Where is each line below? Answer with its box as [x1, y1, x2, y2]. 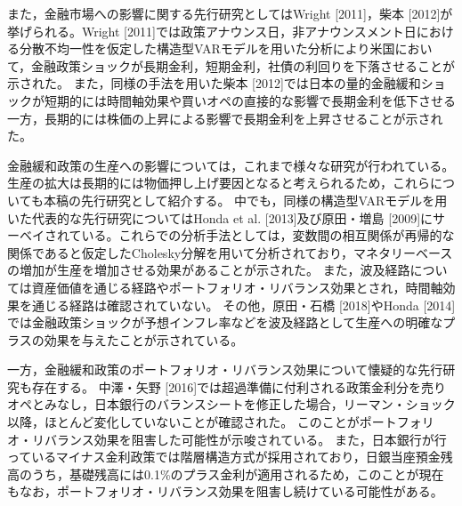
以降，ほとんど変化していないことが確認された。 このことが [7, 413, 360, 431]
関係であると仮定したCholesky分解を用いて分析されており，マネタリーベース [7, 243, 453, 261]
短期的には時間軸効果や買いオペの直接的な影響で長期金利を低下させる [44, 91, 456, 109]
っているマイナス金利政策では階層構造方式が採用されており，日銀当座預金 [7, 447, 441, 466]
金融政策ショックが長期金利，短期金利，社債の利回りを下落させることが [31, 56, 456, 75]
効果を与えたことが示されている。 [44, 330, 244, 349]
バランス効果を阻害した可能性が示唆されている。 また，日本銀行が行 [44, 430, 447, 448]
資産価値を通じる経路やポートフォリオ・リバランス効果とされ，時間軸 [31, 277, 443, 296]
